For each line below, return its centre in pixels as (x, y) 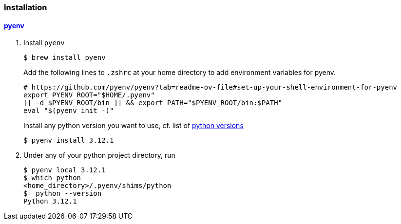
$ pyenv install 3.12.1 (69, 140)
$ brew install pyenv (65, 58)
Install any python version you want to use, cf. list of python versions (134, 126)
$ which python (52, 178)
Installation (26, 7)
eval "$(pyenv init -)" (69, 111)
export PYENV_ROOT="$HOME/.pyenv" (89, 95)
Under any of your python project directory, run (99, 155)
